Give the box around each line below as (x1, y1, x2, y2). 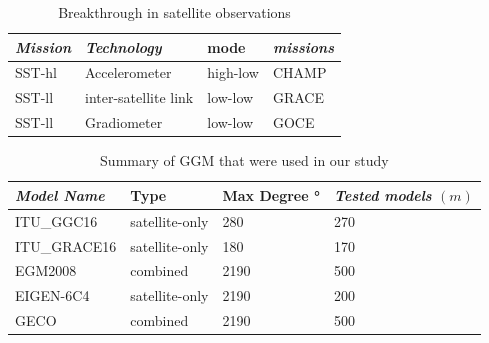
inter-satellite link (85, 87, 194, 108)
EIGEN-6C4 (15, 285, 90, 306)
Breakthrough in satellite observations (58, 2, 291, 22)
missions (272, 36, 334, 57)
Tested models (334, 184, 432, 205)
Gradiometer (85, 112, 163, 133)
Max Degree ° (222, 184, 321, 205)
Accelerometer (85, 62, 172, 83)
